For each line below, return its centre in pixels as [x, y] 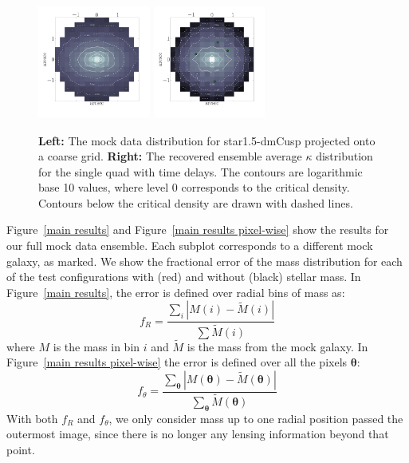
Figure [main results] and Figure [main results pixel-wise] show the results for [198, 230]
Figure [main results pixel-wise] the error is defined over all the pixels [177, 362]
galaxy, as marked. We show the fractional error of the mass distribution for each [204, 261]
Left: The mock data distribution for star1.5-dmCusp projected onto [207, 140]
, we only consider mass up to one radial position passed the [256, 418]
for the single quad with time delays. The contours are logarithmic [201, 171]
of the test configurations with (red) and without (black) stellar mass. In [184, 277]
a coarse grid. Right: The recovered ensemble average [170, 156]
